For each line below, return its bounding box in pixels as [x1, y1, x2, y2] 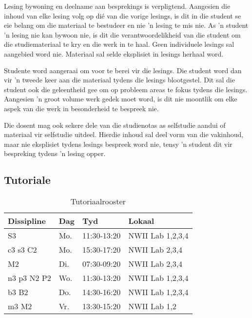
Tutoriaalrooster [70, 196, 126, 207]
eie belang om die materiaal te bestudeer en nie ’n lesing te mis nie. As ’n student [4, 20, 249, 30]
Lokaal [128, 215, 155, 227]
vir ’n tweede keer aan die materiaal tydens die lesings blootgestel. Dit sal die [4, 75, 235, 85]
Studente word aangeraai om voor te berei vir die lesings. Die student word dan [4, 65, 242, 75]
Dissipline [8, 215, 46, 227]
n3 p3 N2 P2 [8, 272, 51, 284]
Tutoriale [4, 172, 51, 187]
